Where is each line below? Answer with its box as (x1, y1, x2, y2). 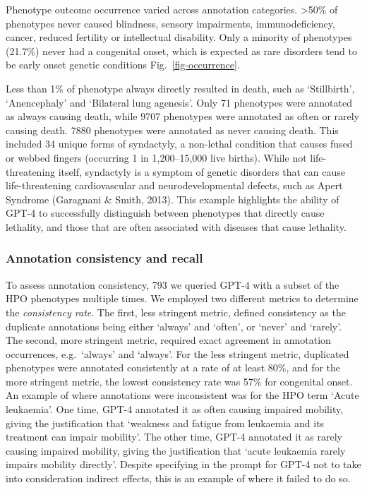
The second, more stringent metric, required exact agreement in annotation (6, 333, 331, 347)
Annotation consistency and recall (6, 249, 203, 267)
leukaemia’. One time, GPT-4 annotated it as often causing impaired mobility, (6, 402, 344, 417)
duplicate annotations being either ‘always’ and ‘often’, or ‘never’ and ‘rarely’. (6, 318, 342, 333)
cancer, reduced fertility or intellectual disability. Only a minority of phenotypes (6, 30, 352, 44)
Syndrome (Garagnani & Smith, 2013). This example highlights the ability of (6, 191, 339, 206)
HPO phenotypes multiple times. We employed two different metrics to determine (6, 291, 359, 306)
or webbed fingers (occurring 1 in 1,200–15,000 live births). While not (6, 150, 307, 165)
